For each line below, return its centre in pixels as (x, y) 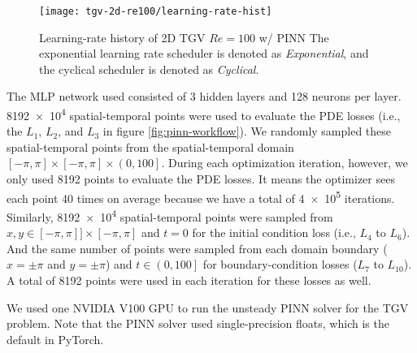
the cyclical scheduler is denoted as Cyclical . (149, 69)
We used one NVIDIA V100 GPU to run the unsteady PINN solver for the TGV (208, 307)
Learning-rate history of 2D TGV (122, 37)
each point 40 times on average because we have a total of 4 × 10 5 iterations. (201, 196)
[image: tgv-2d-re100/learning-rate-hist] (156, 11)
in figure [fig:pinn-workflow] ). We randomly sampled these (247, 131)
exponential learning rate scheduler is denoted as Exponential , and (204, 53)
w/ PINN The (294, 37)
